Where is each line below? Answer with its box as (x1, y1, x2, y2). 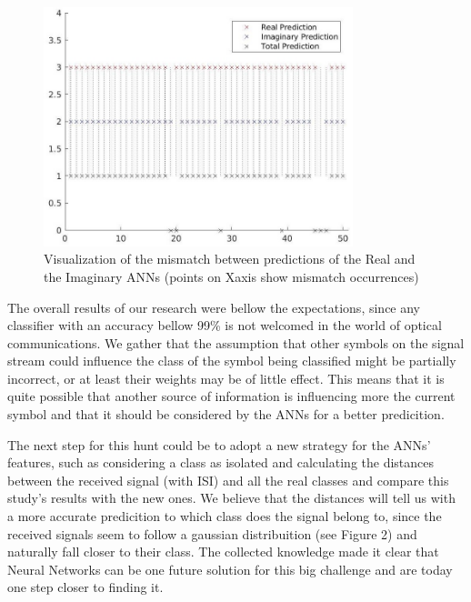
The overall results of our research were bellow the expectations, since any (7, 297, 421, 316)
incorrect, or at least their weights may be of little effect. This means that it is (7, 368, 445, 387)
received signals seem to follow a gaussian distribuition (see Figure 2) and (7, 524, 417, 543)
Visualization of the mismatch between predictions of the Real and (44, 249, 416, 268)
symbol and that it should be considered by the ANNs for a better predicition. (7, 405, 445, 424)
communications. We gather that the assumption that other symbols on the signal (7, 333, 465, 352)
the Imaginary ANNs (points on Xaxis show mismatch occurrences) (44, 266, 419, 286)
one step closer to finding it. (7, 577, 164, 597)
